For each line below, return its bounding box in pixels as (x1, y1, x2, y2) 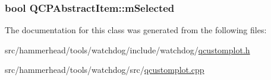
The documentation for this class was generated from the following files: (5, 24, 267, 36)
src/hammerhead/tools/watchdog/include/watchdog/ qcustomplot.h (5, 43, 250, 56)
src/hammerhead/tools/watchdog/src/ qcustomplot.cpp (5, 63, 204, 76)
